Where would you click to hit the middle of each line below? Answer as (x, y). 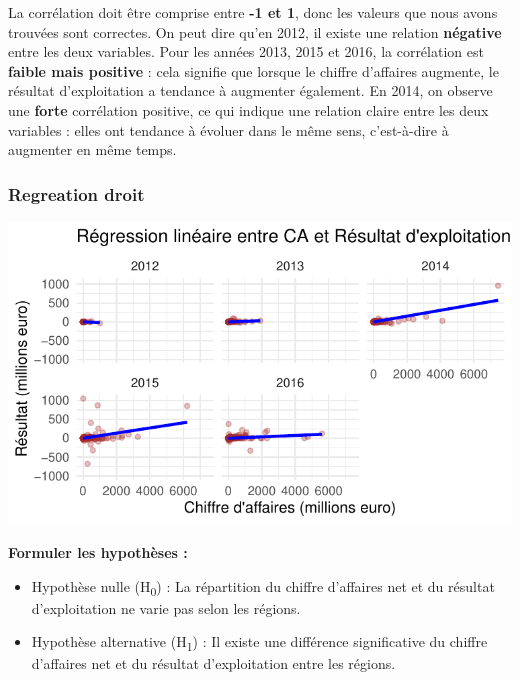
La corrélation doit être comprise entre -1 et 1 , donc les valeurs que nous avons (253, 12)
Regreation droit (76, 193)
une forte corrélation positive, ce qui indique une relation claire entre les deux (248, 109)
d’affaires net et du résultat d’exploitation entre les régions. (213, 663)
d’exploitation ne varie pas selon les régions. (166, 607)
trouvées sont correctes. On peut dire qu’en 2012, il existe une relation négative (255, 31)
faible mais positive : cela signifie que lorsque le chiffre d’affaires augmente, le (253, 70)
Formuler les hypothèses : (98, 551)
